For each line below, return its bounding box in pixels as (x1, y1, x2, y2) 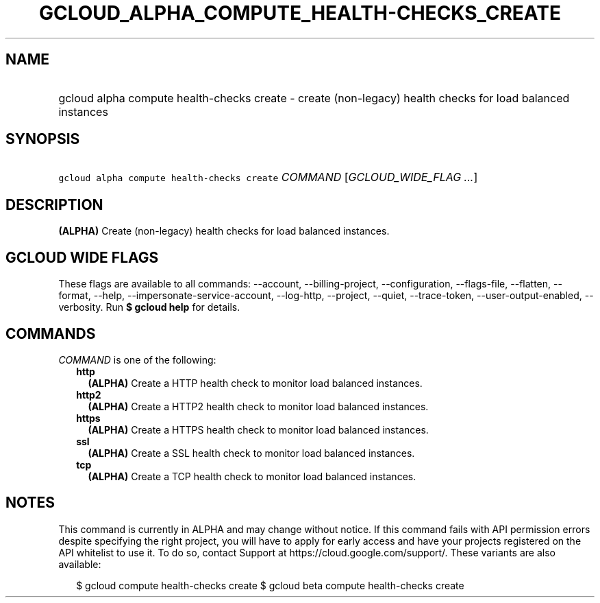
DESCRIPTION (5, 196, 103, 213)
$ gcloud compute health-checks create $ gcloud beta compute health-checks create (76, 579, 464, 591)
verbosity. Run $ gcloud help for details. (58, 301, 240, 314)
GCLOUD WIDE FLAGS (5, 248, 159, 266)
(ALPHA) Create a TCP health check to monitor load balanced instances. (88, 470, 416, 482)
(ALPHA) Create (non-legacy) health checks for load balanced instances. (58, 225, 390, 237)
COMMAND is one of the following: (58, 353, 216, 366)
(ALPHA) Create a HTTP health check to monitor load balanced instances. (88, 377, 423, 389)
